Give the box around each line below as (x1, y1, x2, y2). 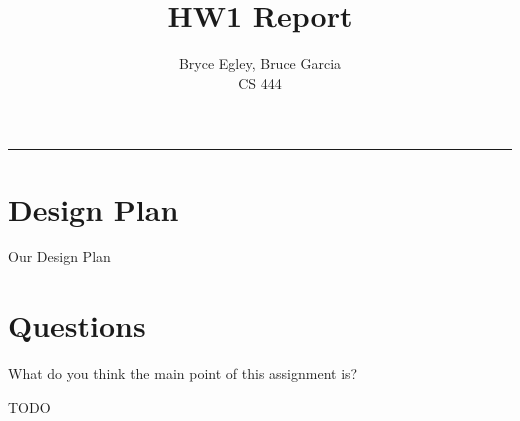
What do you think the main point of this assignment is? (8, 363, 358, 384)
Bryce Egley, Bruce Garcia (178, 53, 342, 74)
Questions (8, 305, 146, 346)
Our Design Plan (8, 246, 111, 267)
